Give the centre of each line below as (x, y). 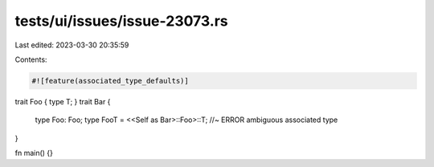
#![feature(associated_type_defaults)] (110, 81)
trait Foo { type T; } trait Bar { (63, 101)
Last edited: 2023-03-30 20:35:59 (72, 45)
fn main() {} (34, 153)
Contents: (31, 59)
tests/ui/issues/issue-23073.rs (121, 21)
